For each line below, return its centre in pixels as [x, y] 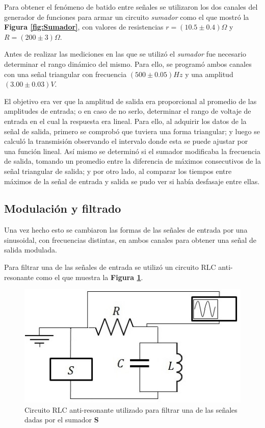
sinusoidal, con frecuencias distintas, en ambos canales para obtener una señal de [130, 240]
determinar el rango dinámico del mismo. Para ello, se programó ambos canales [128, 64]
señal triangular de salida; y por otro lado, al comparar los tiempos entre [118, 171]
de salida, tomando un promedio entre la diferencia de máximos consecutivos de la [133, 161]
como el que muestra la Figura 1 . [89, 277]
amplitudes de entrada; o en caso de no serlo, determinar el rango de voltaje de [128, 111]
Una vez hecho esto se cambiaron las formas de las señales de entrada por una [126, 230]
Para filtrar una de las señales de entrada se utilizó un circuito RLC [110, 267]
